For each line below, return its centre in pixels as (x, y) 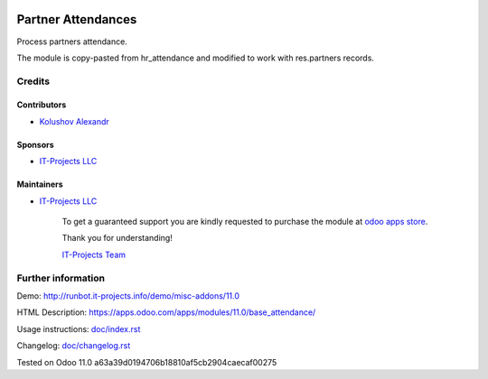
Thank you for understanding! (117, 238)
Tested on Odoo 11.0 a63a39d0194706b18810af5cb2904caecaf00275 (147, 362)
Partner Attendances (77, 19)
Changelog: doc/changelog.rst (74, 346)
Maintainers (40, 184)
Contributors (42, 105)
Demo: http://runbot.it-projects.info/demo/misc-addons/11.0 (128, 296)
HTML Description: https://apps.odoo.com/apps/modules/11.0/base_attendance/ (166, 312)
